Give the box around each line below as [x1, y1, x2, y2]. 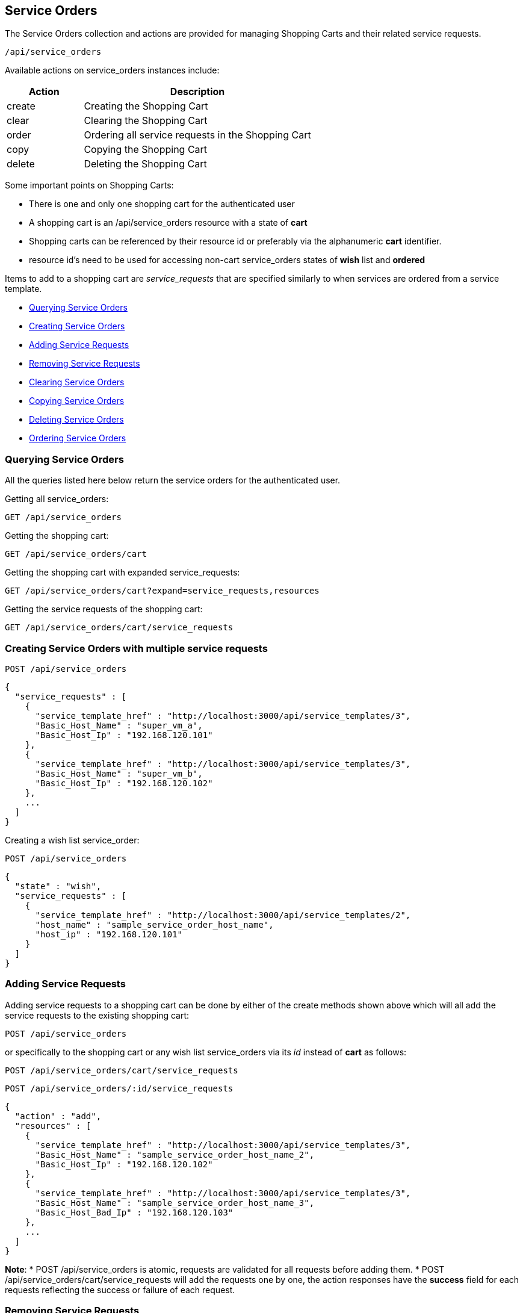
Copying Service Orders [29, 396, 125, 406]
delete [7, 158, 35, 170]
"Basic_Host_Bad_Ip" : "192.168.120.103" [35, 1207, 234, 1217]
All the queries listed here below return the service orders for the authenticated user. [5, 475, 341, 486]
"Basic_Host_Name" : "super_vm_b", [35, 768, 203, 778]
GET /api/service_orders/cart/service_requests [5, 622, 234, 633]
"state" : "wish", [14, 881, 102, 891]
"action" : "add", [14, 1111, 102, 1121]
